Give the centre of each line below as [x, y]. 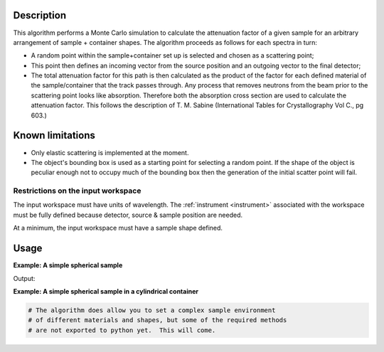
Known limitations [54, 135]
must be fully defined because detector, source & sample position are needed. [128, 215]
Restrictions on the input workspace [77, 191]
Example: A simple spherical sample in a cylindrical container [106, 291]
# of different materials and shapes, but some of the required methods [158, 320]
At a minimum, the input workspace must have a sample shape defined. [118, 228]
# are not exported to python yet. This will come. [122, 330]
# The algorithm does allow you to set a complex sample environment [152, 310]
